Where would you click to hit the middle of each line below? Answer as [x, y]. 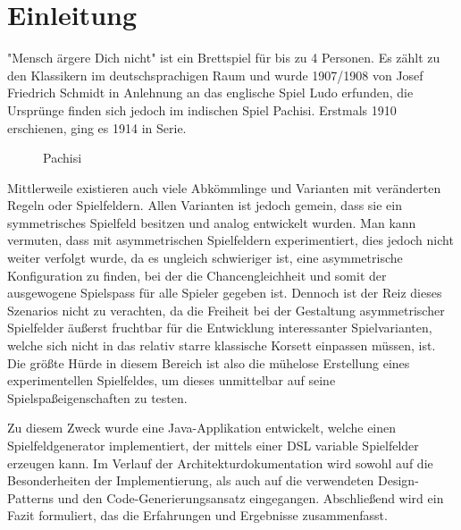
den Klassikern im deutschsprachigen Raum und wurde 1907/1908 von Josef [215, 75]
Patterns [31, 497]
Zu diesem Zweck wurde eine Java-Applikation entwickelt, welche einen [202, 428]
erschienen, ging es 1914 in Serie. [97, 127]
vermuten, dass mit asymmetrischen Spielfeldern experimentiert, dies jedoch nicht [230, 240]
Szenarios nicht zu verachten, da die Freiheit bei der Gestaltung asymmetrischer [226, 310]
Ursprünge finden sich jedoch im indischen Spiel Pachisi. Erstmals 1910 [202, 109]
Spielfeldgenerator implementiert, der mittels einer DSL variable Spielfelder [213, 445]
